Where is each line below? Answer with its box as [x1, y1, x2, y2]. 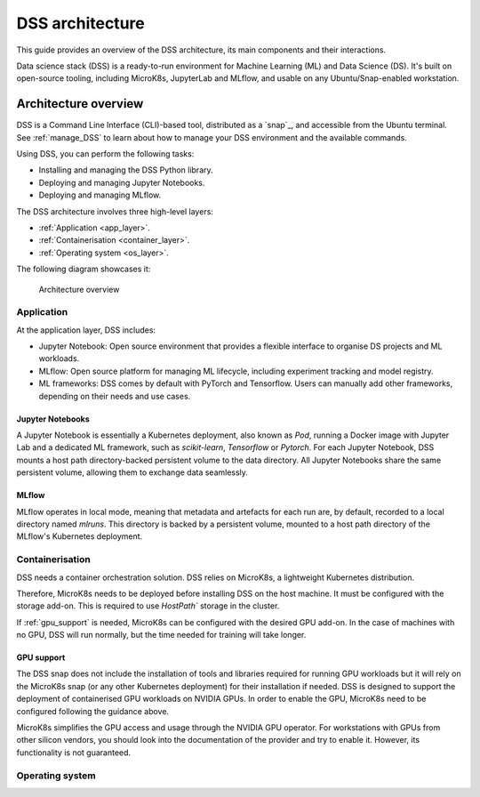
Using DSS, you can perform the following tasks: [16, 149, 195, 159]
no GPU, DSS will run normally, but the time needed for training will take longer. [16, 630, 307, 640]
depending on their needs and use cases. [38, 390, 191, 401]
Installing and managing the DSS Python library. [38, 165, 213, 175]
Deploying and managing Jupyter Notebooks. [38, 177, 205, 188]
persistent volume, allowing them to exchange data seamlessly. [16, 467, 249, 478]
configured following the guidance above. [16, 705, 169, 716]
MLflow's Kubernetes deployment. [16, 531, 143, 542]
